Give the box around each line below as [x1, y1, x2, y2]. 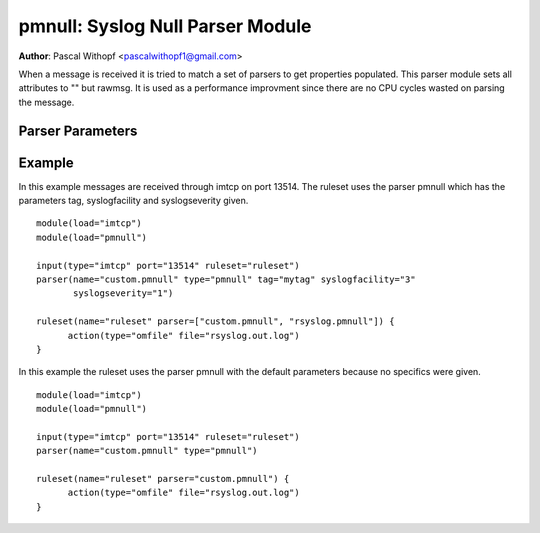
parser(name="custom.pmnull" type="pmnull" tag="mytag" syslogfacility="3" [36, 273, 416, 285]
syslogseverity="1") [73, 288, 174, 299]
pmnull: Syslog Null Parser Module [18, 15, 312, 37]
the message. [18, 96, 75, 108]
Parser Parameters [18, 122, 138, 139]
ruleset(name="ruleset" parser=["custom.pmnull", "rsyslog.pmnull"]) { [36, 316, 395, 327]
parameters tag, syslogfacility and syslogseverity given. [18, 195, 249, 207]
